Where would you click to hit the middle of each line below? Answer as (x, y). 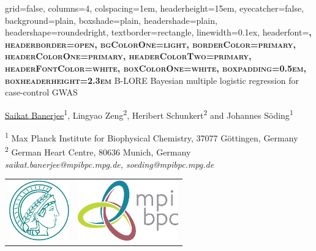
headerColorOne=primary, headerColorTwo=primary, (128, 56)
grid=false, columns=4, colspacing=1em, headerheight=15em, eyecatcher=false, (155, 8)
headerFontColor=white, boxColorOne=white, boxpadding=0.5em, (156, 68)
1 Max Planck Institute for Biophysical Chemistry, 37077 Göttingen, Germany (152, 137)
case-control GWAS (41, 92)
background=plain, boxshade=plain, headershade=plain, (111, 20)
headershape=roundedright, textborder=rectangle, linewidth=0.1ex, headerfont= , (158, 32)
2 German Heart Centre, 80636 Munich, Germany (98, 151)
